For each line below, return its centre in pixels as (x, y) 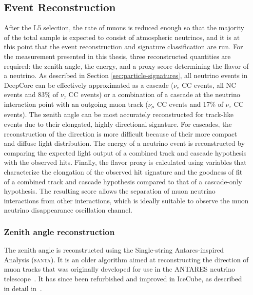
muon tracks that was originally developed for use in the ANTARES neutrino (120, 269)
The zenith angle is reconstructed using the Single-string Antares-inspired (114, 250)
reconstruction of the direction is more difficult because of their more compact (121, 133)
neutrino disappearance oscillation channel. (68, 210)
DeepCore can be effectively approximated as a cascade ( (89, 85)
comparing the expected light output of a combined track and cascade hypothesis (125, 152)
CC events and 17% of (190, 104)
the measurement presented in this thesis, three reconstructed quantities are (117, 56)
